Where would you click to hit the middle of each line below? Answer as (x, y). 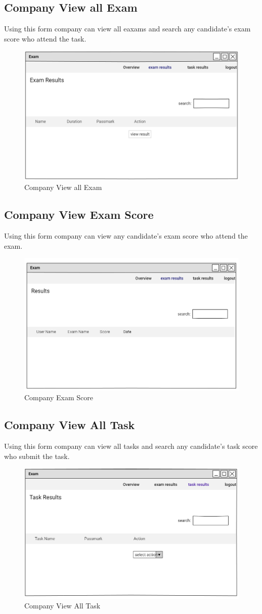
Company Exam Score (59, 397)
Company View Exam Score (79, 215)
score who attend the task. (45, 38)
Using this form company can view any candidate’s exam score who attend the (126, 236)
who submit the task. (37, 456)
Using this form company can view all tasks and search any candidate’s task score (131, 446)
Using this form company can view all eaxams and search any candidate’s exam (127, 29)
